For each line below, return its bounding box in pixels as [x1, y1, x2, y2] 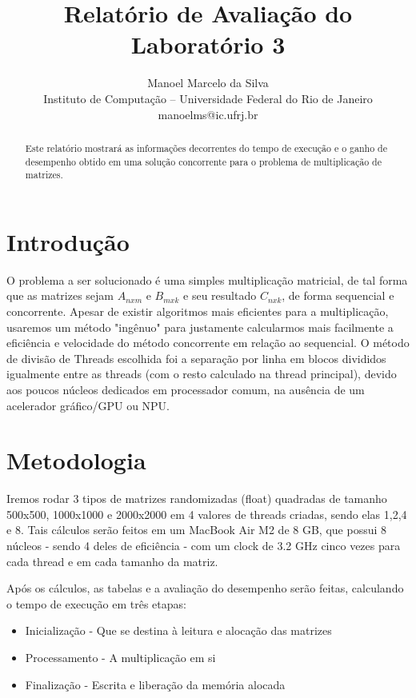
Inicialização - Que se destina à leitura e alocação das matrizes [25, 622, 332, 639]
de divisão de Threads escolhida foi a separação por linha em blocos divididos [6, 349, 386, 366]
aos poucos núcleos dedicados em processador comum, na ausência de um [6, 381, 365, 397]
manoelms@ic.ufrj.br [158, 106, 258, 122]
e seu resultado [183, 287, 257, 304]
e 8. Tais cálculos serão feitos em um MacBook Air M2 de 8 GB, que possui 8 [6, 521, 387, 538]
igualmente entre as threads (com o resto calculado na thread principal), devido [6, 365, 397, 382]
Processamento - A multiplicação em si [25, 649, 216, 666]
